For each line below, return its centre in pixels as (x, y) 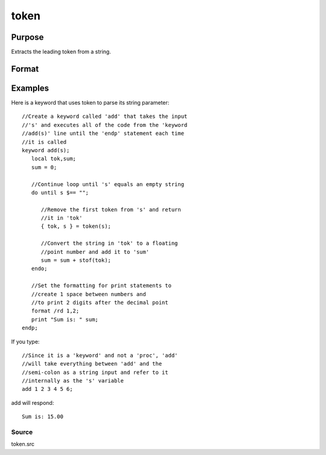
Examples (30, 88)
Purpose (27, 37)
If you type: (25, 341)
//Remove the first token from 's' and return (111, 209)
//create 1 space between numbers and (88, 294)
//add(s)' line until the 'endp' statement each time (103, 134)
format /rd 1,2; (55, 311)
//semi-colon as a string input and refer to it (95, 372)
